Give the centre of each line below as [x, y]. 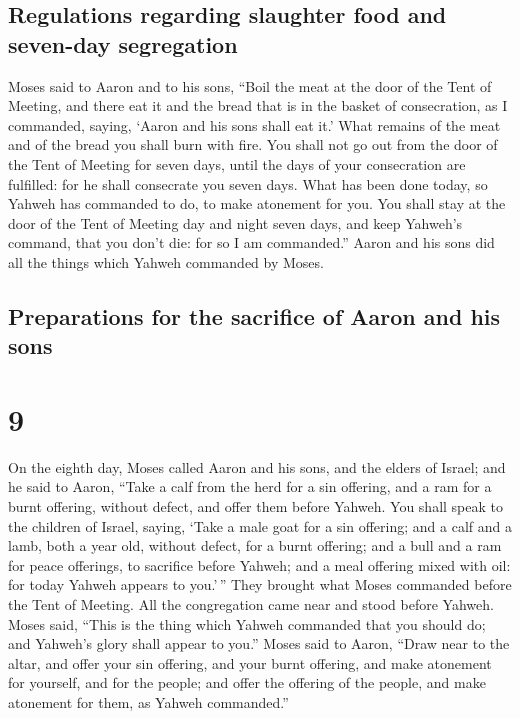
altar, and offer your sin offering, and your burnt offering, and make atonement [250, 662]
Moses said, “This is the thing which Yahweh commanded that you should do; [247, 623]
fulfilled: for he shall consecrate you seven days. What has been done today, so [248, 183]
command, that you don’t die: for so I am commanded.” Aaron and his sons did [251, 242]
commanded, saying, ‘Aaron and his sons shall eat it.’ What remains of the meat [254, 124]
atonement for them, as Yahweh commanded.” [148, 701]
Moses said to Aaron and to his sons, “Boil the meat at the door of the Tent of [250, 85]
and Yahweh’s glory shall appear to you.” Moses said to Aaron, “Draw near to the [259, 643]
